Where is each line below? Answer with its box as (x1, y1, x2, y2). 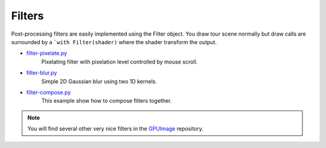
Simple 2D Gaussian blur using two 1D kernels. (41, 77, 157, 85)
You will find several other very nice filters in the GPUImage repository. (27, 125, 203, 132)
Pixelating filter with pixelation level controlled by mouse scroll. (41, 58, 198, 65)
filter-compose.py (26, 88, 71, 96)
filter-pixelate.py (26, 50, 68, 57)
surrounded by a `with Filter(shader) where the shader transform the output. (11, 38, 217, 45)
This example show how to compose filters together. (41, 97, 172, 105)
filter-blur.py (26, 69, 57, 77)
